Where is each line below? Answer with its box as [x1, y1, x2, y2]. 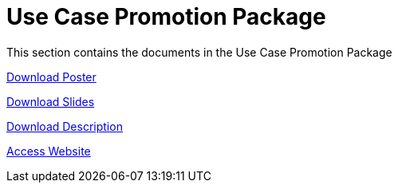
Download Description [6, 119, 123, 133]
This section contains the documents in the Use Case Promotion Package [6, 45, 392, 59]
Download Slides [6, 94, 95, 108]
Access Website [6, 144, 91, 158]
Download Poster [6, 69, 97, 84]
